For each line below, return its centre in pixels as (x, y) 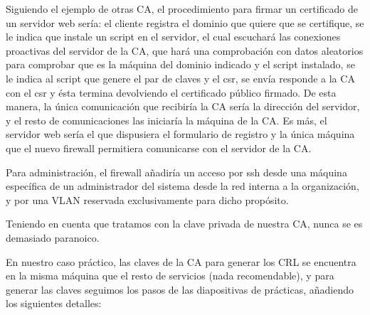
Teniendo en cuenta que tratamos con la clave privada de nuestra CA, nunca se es (184, 224)
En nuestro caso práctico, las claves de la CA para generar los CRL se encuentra (181, 261)
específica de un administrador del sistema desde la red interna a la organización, (183, 186)
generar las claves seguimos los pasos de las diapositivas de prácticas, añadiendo (180, 289)
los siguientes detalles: (54, 303)
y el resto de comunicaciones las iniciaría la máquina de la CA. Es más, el (166, 120)
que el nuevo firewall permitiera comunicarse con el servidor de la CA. (159, 148)
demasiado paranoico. (53, 237)
